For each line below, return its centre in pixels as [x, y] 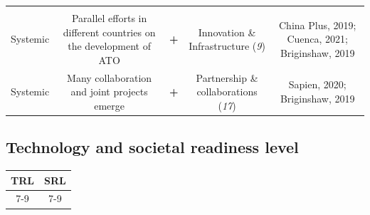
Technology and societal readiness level [152, 147]
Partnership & [227, 77]
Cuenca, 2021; [317, 39]
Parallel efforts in [109, 18]
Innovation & [227, 32]
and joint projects [109, 91]
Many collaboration [110, 77]
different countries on [109, 32]
